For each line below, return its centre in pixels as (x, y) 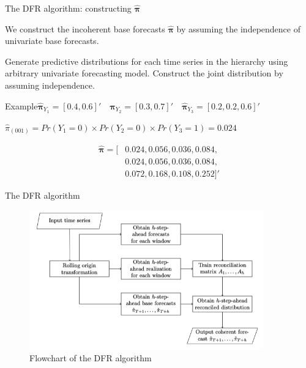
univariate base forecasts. (52, 41)
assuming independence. (50, 85)
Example (21, 105)
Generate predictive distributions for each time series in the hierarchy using (147, 61)
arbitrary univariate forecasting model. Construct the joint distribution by (144, 73)
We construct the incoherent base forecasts (85, 28)
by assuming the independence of (238, 28)
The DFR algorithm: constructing (68, 8)
